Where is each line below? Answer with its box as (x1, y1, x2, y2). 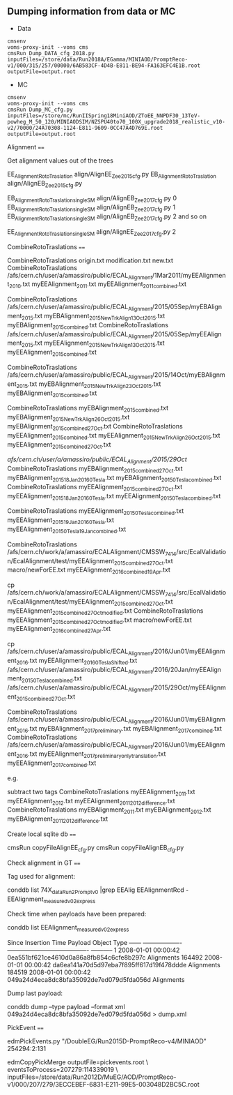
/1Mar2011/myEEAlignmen (152, 271, 226, 279)
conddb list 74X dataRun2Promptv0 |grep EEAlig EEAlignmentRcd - (7, 886, 189, 895)
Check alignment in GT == (7, 858, 81, 867)
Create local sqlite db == (7, 830, 77, 838)
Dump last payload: (7, 989, 63, 997)
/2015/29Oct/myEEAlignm (152, 683, 226, 692)
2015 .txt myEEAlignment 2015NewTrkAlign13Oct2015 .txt (22, 338, 165, 349)
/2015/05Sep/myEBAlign (152, 303, 223, 311)
